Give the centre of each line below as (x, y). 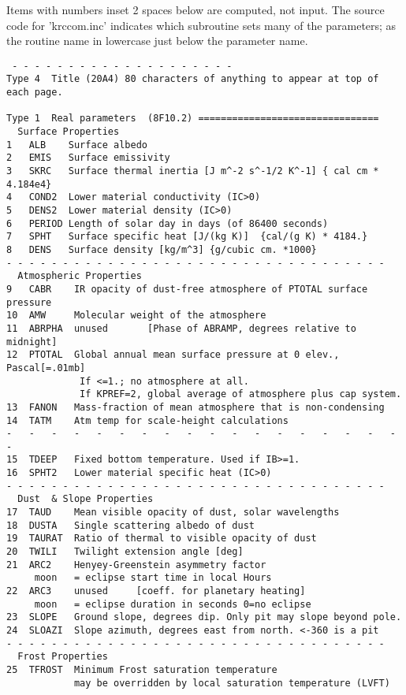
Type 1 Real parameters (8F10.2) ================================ (193, 119)
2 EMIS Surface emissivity (88, 158)
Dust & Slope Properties (86, 499)
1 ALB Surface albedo (77, 145)
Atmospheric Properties (80, 276)
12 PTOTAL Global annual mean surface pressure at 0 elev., (173, 355)
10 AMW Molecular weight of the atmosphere (136, 316)
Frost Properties (63, 657)
